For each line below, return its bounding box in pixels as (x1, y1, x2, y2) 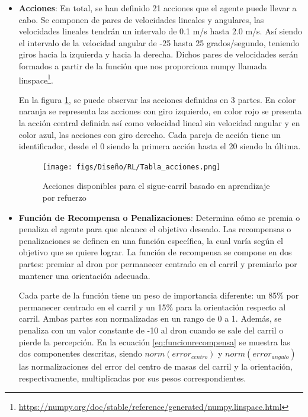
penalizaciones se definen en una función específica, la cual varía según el (18, 234, 283, 246)
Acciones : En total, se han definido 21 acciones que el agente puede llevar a (18, 2, 297, 14)
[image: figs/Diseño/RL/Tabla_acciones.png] (42, 162, 221, 171)
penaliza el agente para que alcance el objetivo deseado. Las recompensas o (18, 223, 291, 235)
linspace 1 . (18, 72, 53, 86)
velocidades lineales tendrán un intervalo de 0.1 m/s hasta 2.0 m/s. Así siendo (18, 25, 302, 37)
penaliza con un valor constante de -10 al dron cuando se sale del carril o (18, 323, 284, 336)
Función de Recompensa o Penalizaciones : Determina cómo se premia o (18, 211, 300, 223)
